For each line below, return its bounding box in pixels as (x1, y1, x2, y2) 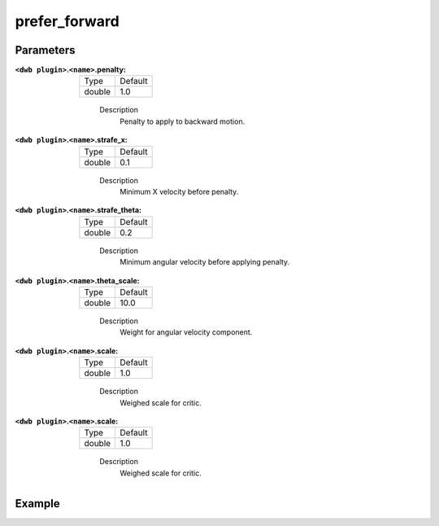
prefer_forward (15, 12, 120, 30)
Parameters (15, 43, 76, 57)
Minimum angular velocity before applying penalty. (120, 257, 290, 267)
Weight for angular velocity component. (120, 327, 253, 337)
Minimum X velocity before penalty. (120, 187, 239, 197)
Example (15, 497, 60, 511)
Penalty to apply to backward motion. (120, 116, 246, 126)
